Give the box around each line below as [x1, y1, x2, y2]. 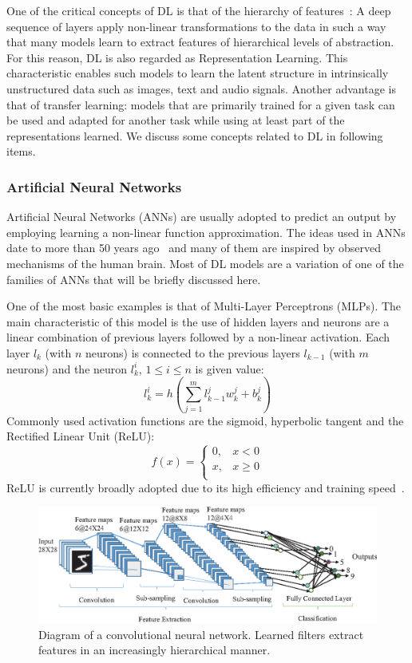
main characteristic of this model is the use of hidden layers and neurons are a [6, 313, 390, 330]
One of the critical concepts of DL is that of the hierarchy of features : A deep [6, 2, 391, 18]
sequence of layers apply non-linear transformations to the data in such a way [6, 18, 386, 34]
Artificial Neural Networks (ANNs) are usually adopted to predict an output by [6, 208, 397, 225]
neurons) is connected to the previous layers [85, 344, 300, 361]
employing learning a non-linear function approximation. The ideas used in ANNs [6, 223, 406, 240]
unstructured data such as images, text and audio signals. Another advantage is [6, 80, 396, 97]
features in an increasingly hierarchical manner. [38, 641, 271, 658]
